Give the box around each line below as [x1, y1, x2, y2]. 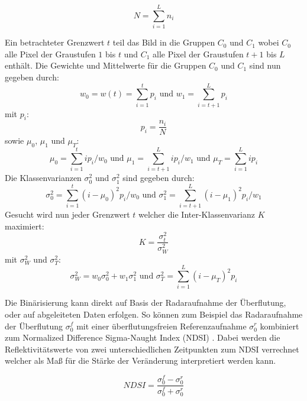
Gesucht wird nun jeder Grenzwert [5, 208, 130, 221]
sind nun [249, 59, 281, 72]
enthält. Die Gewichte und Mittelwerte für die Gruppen [5, 59, 206, 72]
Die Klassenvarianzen [5, 172, 82, 184]
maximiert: [5, 219, 44, 232]
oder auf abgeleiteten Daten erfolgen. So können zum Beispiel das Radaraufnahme [5, 308, 303, 320]
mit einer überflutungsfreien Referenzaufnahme [76, 319, 247, 332]
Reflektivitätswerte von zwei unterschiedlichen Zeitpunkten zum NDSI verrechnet [5, 342, 299, 355]
